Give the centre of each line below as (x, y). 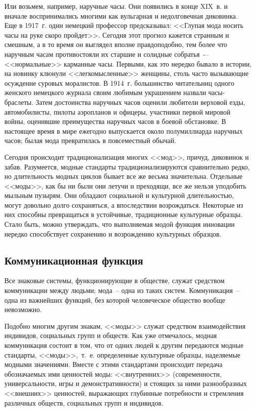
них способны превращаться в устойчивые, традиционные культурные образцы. (124, 214)
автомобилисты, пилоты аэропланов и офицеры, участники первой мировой (117, 111)
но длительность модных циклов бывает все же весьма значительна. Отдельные (124, 176)
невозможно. (23, 309)
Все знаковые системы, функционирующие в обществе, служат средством (115, 280)
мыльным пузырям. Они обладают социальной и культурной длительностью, (119, 195)
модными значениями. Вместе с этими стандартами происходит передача (114, 364)
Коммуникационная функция (74, 260)
